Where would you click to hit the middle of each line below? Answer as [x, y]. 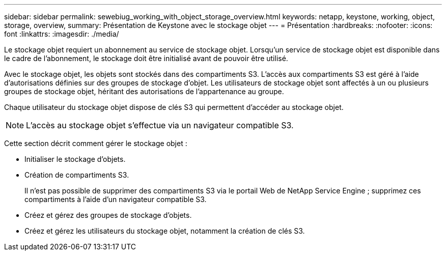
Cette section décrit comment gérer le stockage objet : [96, 143]
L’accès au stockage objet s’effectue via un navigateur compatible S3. [160, 125]
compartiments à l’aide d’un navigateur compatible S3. [116, 199]
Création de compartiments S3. [77, 175]
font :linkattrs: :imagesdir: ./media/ [62, 34]
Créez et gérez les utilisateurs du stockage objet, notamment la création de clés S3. [165, 231]
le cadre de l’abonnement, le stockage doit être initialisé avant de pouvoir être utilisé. [146, 58]
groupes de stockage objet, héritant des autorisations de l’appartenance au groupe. [144, 91]
